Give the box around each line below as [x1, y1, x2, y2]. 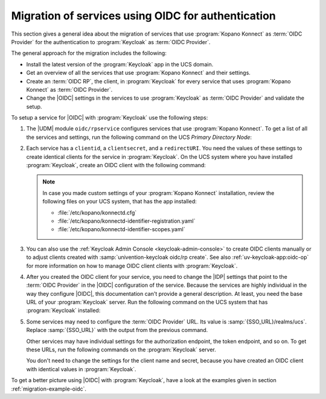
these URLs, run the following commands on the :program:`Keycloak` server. [26, 346, 217, 353]
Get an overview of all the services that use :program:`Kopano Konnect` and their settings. [26, 69, 251, 77]
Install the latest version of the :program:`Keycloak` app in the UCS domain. [26, 60, 214, 68]
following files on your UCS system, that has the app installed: [42, 198, 197, 205]
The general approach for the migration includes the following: [11, 49, 167, 57]
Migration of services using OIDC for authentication [11, 9, 276, 22]
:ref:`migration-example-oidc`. [11, 385, 87, 392]
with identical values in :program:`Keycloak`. [26, 365, 136, 372]
